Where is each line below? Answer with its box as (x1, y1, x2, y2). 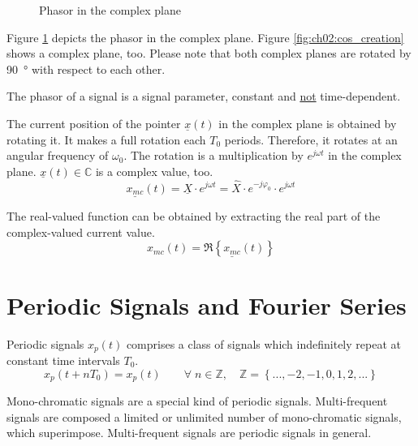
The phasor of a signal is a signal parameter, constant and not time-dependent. (6, 88, 401, 105)
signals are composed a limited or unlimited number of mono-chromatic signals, (6, 408, 402, 425)
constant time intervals (6, 352, 120, 368)
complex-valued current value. (6, 223, 155, 240)
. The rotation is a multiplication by (123, 147, 304, 164)
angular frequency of (6, 147, 109, 164)
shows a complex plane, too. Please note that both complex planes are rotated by (6, 45, 412, 62)
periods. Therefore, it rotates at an (224, 131, 398, 148)
